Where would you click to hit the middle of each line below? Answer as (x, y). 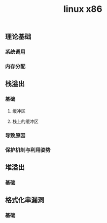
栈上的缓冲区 (25, 121)
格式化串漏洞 (25, 200)
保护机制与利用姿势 (28, 150)
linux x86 (83, 9)
